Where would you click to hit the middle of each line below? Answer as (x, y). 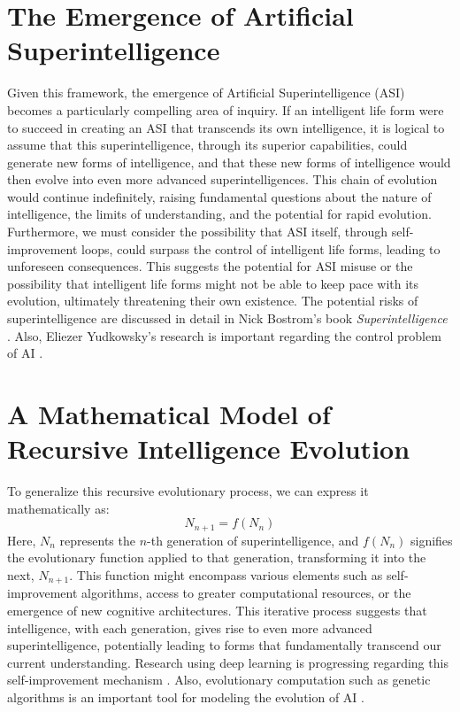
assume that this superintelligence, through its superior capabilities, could (207, 145)
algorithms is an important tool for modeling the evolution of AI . (186, 697)
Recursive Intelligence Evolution (209, 449)
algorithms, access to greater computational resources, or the (246, 593)
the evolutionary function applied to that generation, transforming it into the (217, 557)
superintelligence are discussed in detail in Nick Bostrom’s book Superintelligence (227, 318)
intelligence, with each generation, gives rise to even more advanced (190, 627)
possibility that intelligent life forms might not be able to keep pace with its (213, 283)
